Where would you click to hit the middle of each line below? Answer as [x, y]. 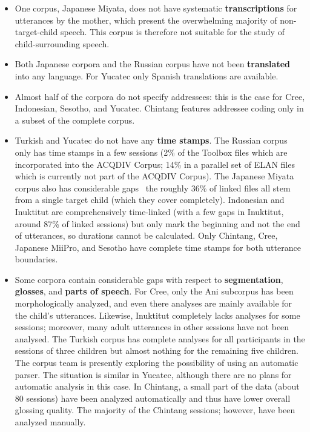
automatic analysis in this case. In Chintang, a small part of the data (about [157, 386]
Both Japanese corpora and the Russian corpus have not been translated [152, 64]
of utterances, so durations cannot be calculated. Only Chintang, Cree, [146, 235]
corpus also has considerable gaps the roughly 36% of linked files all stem [153, 188]
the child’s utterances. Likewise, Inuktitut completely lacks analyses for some [157, 315]
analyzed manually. [50, 422]
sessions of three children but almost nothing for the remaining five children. [157, 351]
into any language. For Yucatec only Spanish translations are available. [147, 75]
